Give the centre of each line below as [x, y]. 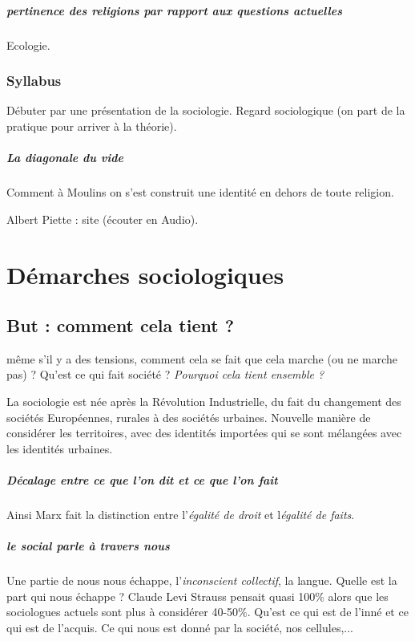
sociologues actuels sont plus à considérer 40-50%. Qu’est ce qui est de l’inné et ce [207, 612]
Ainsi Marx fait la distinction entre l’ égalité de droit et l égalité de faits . [181, 515]
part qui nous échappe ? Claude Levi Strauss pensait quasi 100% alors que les [197, 596]
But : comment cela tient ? [121, 325]
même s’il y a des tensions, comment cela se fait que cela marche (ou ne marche [202, 358]
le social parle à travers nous [88, 546]
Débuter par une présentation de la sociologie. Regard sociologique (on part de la [206, 110]
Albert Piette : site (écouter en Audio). [103, 219]
